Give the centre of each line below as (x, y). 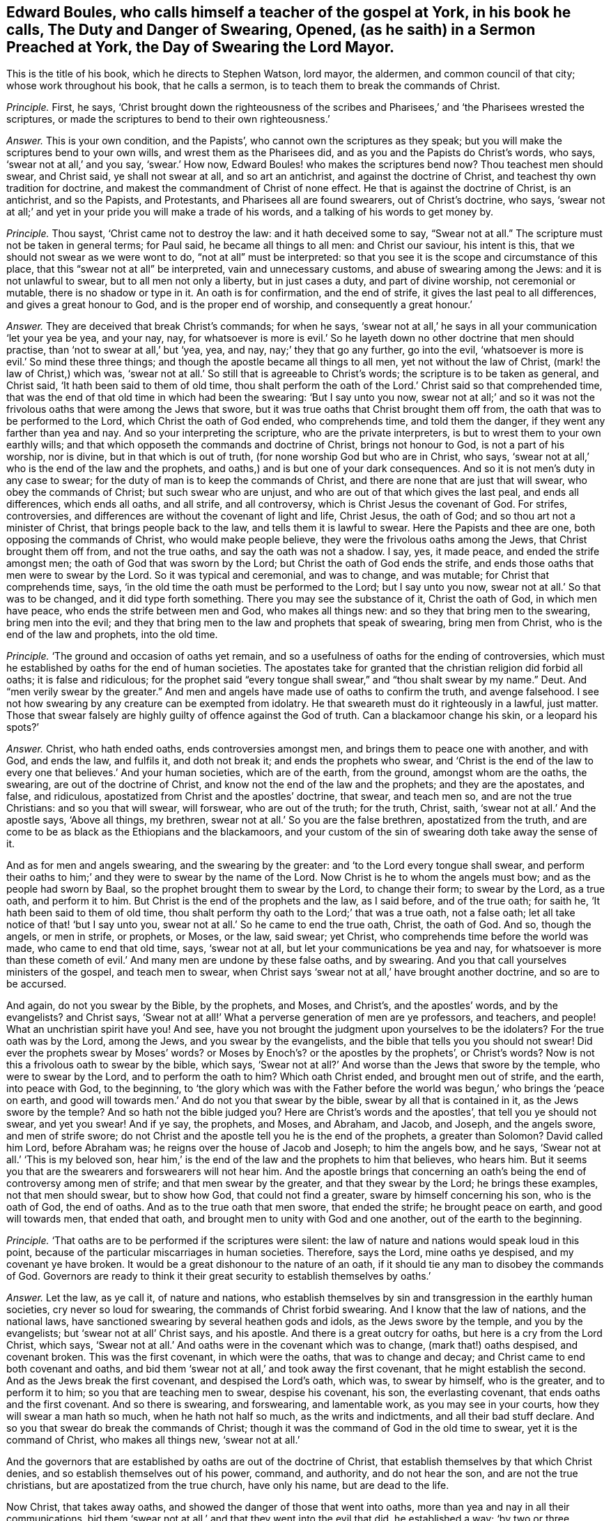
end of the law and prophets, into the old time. (112, 635)
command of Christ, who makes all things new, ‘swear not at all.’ (153, 1440)
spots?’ (23, 727)
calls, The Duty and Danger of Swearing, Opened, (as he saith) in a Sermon (271, 30)
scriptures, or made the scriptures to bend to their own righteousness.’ (168, 119)
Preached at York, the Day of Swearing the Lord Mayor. (200, 47)
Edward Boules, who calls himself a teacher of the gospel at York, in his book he (289, 12)
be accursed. (37, 984)
